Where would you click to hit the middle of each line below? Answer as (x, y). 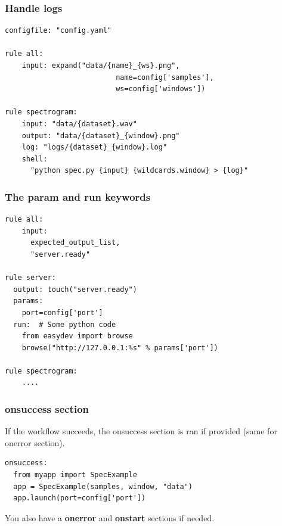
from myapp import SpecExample (75, 475)
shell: (35, 159)
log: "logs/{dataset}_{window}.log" (94, 147)
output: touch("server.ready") (75, 289)
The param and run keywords (78, 196)
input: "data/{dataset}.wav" (79, 124)
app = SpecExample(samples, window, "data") (103, 486)
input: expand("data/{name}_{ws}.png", (101, 66)
